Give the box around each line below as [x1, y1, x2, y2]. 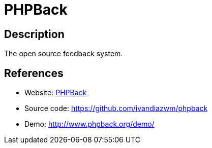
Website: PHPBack [24, 88, 87, 97]
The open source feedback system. [4, 49, 123, 58]
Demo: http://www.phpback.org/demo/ [24, 120, 155, 129]
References [4, 66, 64, 80]
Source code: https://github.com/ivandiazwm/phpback [24, 104, 208, 113]
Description [4, 27, 65, 41]
